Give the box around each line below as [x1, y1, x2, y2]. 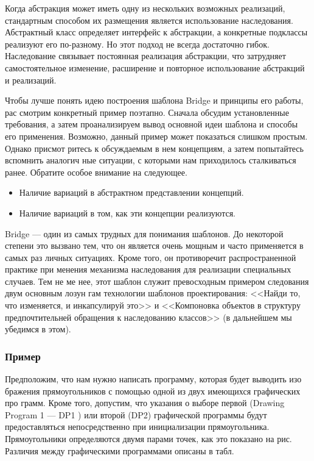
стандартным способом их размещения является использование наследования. [5, 13, 293, 26]
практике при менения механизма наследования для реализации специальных [5, 263, 291, 276]
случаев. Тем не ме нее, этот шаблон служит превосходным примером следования [5, 274, 309, 287]
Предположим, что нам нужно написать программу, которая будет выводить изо [5, 373, 302, 385]
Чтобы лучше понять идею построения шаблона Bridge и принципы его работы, [5, 94, 304, 107]
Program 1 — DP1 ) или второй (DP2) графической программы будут [5, 408, 267, 421]
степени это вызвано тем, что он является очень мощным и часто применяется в [5, 239, 304, 252]
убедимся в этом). [5, 323, 71, 335]
